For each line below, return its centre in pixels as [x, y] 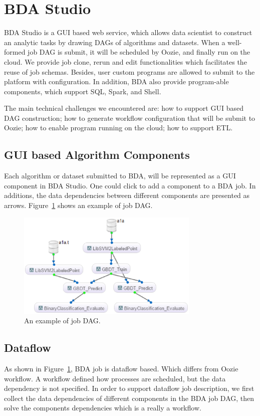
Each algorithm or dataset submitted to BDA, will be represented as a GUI [120, 176]
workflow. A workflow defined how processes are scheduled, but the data [115, 378]
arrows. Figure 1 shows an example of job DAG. [78, 205]
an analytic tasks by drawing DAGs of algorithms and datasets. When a [115, 42]
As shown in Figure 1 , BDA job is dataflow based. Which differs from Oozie [121, 369]
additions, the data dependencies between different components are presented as [127, 195]
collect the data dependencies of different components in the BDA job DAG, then [129, 398]
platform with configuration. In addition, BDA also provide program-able [116, 81]
